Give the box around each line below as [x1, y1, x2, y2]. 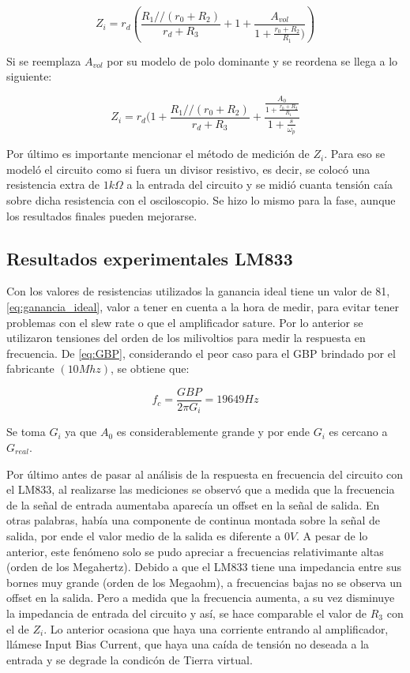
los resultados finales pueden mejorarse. [6, 207, 197, 224]
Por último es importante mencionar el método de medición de [6, 145, 310, 162]
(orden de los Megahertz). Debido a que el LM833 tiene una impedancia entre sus [6, 558, 402, 575]
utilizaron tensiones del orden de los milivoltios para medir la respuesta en [6, 329, 366, 346]
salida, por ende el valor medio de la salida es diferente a [6, 527, 281, 543]
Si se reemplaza [6, 52, 81, 69]
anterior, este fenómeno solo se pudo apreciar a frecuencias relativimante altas [6, 543, 384, 559]
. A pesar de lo [296, 527, 368, 543]
